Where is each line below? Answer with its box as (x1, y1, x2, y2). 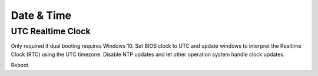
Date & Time (11, 9, 72, 22)
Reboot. (11, 62, 30, 69)
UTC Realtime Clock (11, 26, 91, 37)
